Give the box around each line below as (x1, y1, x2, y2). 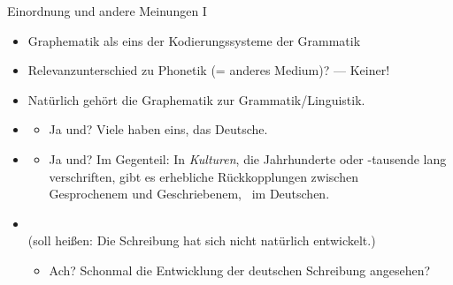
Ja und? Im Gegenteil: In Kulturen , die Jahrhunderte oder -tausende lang (49, 149, 447, 168)
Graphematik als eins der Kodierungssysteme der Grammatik (27, 31, 361, 49)
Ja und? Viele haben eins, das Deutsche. (49, 120, 268, 139)
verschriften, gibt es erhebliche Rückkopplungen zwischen (49, 167, 358, 185)
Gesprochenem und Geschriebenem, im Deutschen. (49, 184, 330, 203)
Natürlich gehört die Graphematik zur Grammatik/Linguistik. (27, 90, 365, 109)
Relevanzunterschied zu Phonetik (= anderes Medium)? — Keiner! (27, 61, 390, 79)
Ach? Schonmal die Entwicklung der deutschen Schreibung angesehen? (49, 260, 431, 279)
